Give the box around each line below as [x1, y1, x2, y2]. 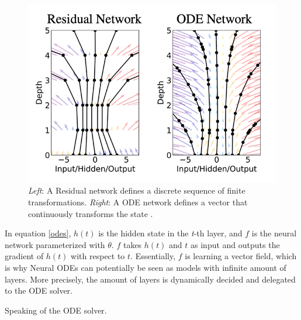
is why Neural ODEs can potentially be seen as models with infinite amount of [5, 261, 286, 273]
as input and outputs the [191, 238, 280, 250]
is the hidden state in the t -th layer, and [98, 227, 243, 239]
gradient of [5, 250, 44, 262]
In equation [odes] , [5, 227, 71, 239]
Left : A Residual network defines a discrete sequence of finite [28, 184, 245, 197]
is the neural [251, 227, 297, 239]
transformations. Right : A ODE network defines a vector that [28, 195, 248, 208]
